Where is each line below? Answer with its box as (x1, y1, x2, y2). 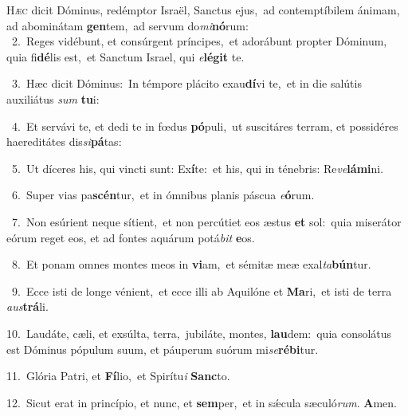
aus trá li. (6, 298, 49, 315)
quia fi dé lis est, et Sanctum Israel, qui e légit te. (6, 48, 245, 65)
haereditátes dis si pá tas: (6, 133, 122, 150)
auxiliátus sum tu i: (6, 90, 100, 107)
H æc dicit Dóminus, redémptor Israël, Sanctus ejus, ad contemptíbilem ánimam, (6, 2, 400, 18)
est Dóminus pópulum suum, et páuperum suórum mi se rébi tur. (6, 340, 319, 357)
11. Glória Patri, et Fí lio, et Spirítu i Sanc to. (6, 367, 230, 384)
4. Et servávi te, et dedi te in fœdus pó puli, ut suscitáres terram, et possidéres (11, 117, 398, 134)
